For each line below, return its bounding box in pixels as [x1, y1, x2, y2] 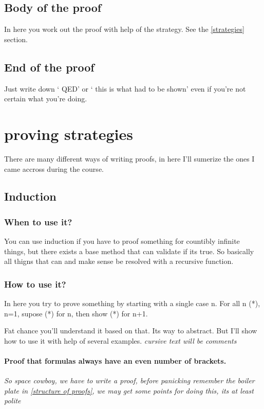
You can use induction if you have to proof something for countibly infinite [4, 236, 240, 246]
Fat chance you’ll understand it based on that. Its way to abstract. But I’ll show [4, 325, 257, 336]
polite [4, 395, 21, 406]
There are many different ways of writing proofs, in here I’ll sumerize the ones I [4, 153, 255, 164]
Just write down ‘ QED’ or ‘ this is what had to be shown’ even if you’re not [4, 83, 246, 94]
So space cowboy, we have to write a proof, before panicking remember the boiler [4, 375, 255, 386]
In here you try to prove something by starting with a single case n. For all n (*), [4, 298, 260, 309]
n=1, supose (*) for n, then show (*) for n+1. [4, 308, 148, 318]
